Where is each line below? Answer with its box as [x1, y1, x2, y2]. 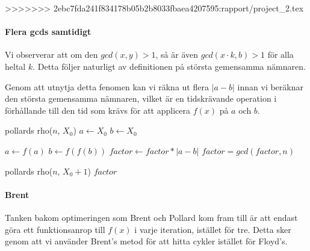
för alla [267, 48, 294, 61]
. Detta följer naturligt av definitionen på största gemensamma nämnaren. [33, 60, 306, 72]
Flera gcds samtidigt [5, 25, 91, 38]
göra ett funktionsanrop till [5, 223, 105, 235]
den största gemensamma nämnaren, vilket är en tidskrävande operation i [5, 92, 277, 105]
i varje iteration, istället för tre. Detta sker [134, 223, 291, 235]
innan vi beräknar [237, 80, 303, 93]
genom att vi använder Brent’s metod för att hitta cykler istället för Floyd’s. [5, 235, 288, 247]
